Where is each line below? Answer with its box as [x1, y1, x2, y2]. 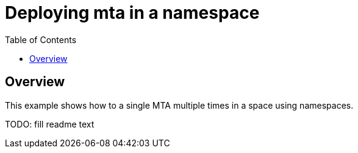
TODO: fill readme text [5, 118, 95, 129]
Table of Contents [5, 34, 77, 45]
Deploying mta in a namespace [5, 2, 260, 23]
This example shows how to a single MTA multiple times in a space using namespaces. [5, 100, 354, 110]
